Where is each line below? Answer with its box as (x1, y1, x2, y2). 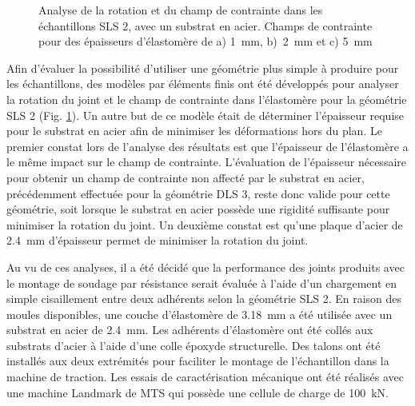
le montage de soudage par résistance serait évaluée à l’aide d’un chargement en (6, 274, 397, 291)
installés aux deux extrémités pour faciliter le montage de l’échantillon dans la (6, 352, 389, 369)
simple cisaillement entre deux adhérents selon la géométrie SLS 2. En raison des (6, 290, 402, 307)
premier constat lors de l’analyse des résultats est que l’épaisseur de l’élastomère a (6, 137, 409, 154)
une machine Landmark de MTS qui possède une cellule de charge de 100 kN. (6, 384, 389, 400)
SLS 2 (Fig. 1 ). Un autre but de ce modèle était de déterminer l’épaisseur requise (6, 106, 405, 123)
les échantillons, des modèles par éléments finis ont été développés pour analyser (6, 75, 399, 92)
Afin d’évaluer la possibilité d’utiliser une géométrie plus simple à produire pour (6, 59, 399, 76)
